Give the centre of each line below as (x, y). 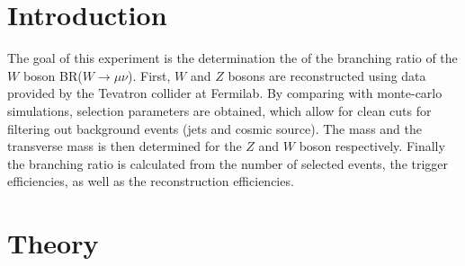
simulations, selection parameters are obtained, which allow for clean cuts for (219, 110)
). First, (149, 75)
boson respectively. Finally (372, 146)
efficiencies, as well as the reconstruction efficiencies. (151, 181)
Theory (53, 243)
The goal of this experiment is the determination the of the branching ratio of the (232, 58)
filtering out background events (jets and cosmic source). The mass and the (215, 128)
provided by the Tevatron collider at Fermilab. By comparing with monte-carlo (225, 93)
